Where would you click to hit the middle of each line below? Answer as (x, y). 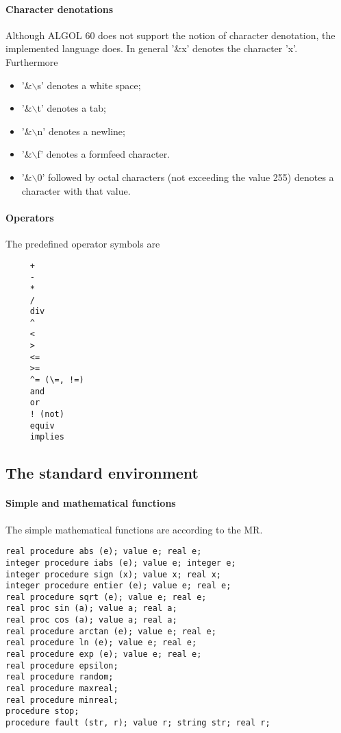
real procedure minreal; (62, 700)
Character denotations (60, 9)
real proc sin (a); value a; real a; (91, 609)
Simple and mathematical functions (91, 503)
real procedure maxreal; (62, 689)
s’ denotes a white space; (89, 85)
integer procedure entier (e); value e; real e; (118, 586)
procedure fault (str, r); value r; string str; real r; (138, 723)
